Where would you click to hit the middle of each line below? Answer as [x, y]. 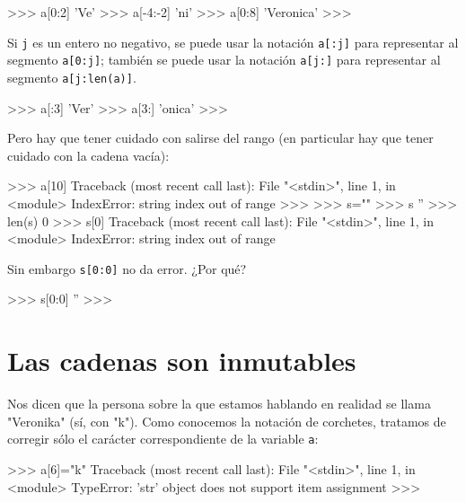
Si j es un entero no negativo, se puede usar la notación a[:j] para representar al [233, 42]
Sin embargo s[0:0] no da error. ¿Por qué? [127, 268]
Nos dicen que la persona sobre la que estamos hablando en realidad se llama [219, 404]
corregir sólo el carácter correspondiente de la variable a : [163, 439]
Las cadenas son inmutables [182, 361]
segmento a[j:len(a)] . [72, 77]
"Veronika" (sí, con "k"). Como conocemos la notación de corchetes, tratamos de [227, 421]
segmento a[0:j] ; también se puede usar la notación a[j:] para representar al [224, 60]
